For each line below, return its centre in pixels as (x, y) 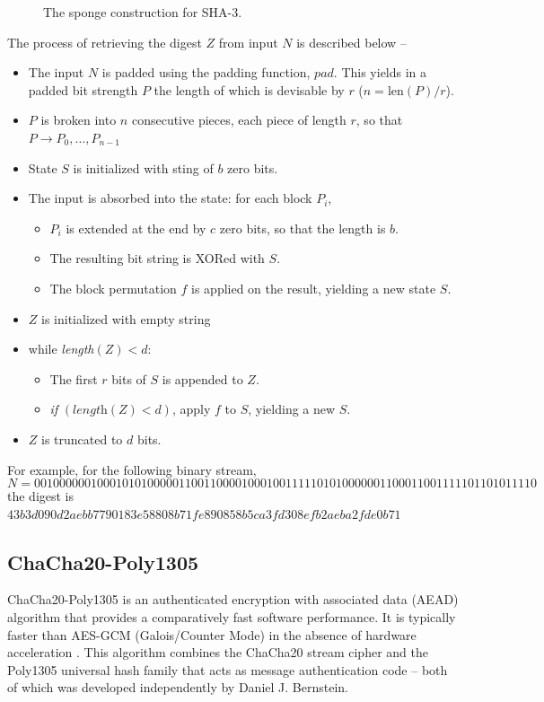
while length (61, 349)
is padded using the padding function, (206, 72)
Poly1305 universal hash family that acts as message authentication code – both (228, 669)
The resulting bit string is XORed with (157, 258)
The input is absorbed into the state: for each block (170, 198)
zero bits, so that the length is (303, 228)
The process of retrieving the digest (105, 42)
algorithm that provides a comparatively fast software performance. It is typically (232, 617)
